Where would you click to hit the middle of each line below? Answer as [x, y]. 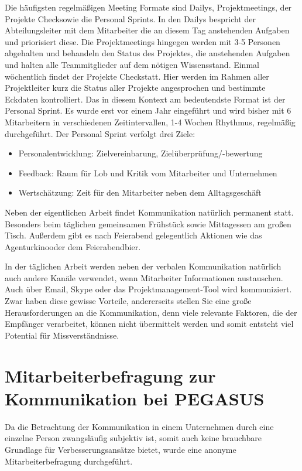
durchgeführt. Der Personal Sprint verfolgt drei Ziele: [100, 133]
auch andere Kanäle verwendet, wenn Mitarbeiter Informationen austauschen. [144, 277]
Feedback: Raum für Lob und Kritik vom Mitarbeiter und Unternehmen [148, 173]
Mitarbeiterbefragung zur [110, 375]
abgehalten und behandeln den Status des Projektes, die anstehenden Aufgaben [147, 53]
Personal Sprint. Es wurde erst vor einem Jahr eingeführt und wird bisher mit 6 [148, 110]
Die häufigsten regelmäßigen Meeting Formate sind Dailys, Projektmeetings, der [148, 7]
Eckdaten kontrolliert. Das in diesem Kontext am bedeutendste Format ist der [145, 99]
